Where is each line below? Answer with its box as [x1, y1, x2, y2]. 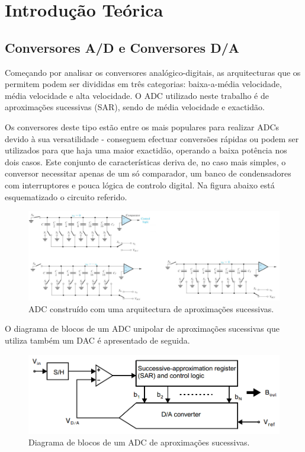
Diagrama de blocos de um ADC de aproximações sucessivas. [28, 436, 250, 448]
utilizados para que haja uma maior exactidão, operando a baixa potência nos [5, 144, 287, 156]
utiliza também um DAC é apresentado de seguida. [5, 334, 190, 346]
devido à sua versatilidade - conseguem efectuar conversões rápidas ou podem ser [5, 132, 299, 145]
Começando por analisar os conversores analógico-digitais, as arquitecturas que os [5, 66, 301, 78]
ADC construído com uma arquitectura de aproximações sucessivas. [28, 302, 274, 315]
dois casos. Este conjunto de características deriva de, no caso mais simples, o [5, 155, 286, 168]
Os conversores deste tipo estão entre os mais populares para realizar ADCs [5, 120, 280, 133]
